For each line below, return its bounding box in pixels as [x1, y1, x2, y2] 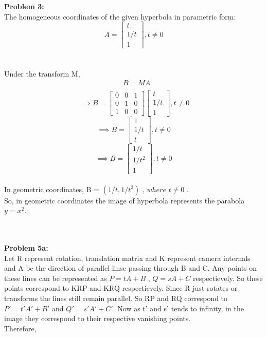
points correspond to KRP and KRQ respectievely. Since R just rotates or [4, 283, 238, 293]
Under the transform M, [4, 68, 80, 79]
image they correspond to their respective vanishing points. [4, 313, 191, 324]
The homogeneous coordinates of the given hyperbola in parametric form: [4, 11, 236, 22]
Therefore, [4, 323, 37, 333]
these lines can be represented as [4, 272, 107, 283]
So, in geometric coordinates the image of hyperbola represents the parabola [4, 195, 245, 205]
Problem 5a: [4, 242, 48, 253]
